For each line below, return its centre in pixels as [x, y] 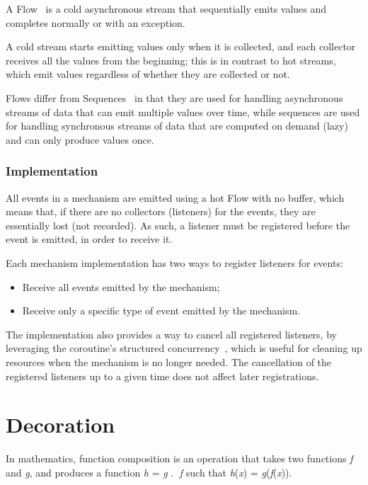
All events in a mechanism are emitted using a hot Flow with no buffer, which [175, 197]
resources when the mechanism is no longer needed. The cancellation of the [169, 361]
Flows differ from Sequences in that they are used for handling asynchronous [174, 97]
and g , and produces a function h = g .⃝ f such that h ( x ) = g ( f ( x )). [149, 472]
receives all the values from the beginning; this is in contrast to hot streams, [171, 60]
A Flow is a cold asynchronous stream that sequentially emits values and [166, 8]
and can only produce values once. [80, 139]
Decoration [61, 424]
